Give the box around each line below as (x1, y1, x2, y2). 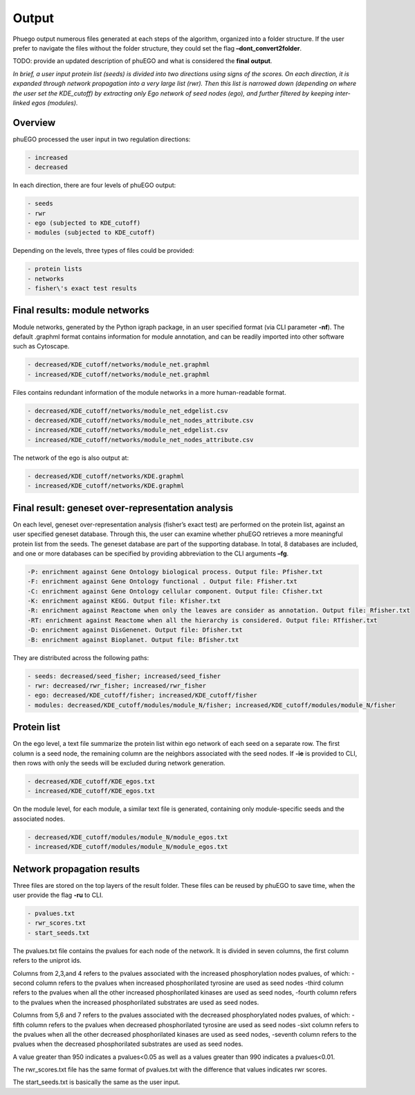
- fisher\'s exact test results (27, 285, 138, 292)
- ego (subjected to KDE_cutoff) (27, 219, 141, 226)
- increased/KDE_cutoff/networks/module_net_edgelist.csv (27, 426, 228, 434)
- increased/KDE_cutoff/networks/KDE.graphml (27, 482, 185, 490)
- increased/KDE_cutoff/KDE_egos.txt (27, 787, 156, 795)
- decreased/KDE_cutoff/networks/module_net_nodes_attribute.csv (27, 416, 254, 425)
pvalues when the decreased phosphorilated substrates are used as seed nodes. (12, 1040, 243, 1049)
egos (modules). (31, 98, 78, 107)
